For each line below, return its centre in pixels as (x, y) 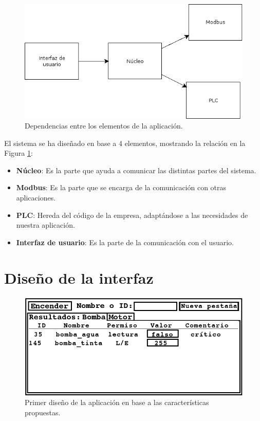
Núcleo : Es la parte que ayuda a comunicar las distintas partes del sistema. (136, 170)
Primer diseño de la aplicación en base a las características (117, 402)
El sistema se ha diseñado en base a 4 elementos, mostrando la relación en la (125, 143)
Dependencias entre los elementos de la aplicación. (104, 126)
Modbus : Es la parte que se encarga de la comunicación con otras (121, 187)
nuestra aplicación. (45, 225)
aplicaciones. (36, 198)
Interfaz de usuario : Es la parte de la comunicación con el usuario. (125, 242)
